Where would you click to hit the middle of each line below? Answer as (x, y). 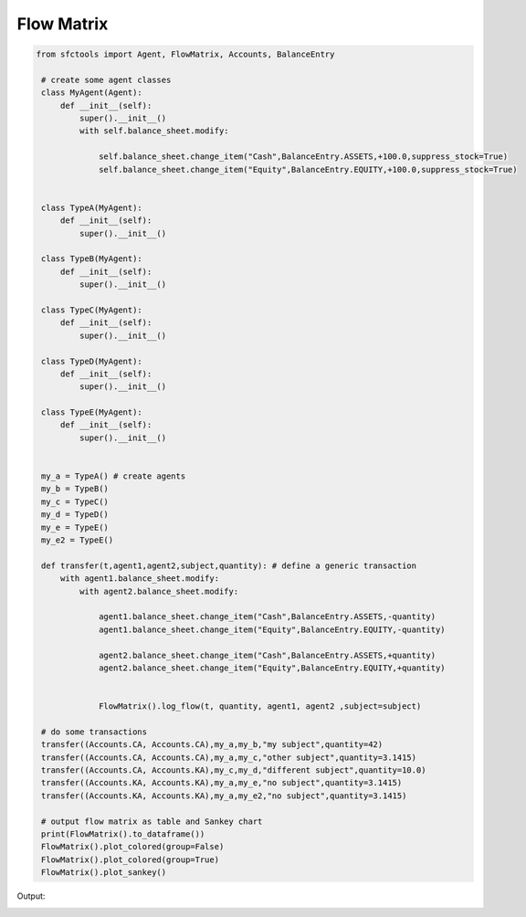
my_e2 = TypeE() (78, 540)
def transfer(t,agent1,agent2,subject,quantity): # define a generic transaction (229, 565)
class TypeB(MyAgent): (92, 259)
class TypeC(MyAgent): (92, 310)
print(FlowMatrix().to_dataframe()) (123, 834)
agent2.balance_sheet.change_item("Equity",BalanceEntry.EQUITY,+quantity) (273, 668)
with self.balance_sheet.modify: (154, 131)
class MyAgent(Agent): (92, 93)
